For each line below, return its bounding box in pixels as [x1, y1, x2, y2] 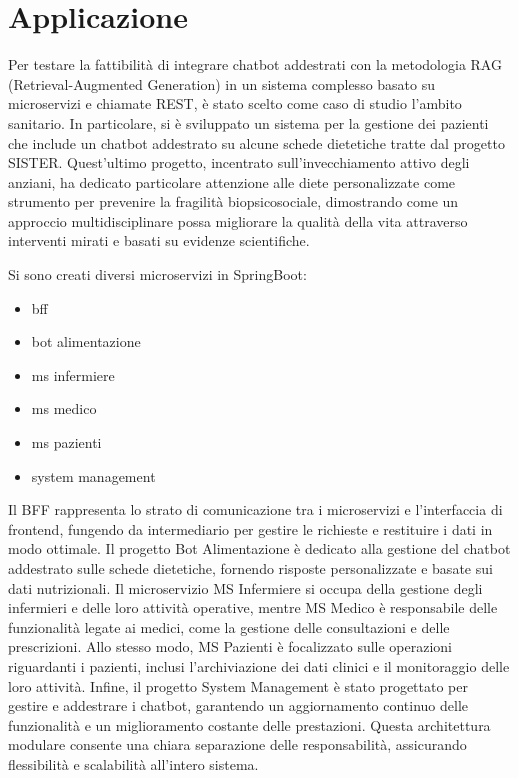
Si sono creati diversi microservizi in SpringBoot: [8, 264, 307, 285]
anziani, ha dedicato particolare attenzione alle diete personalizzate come [8, 171, 456, 192]
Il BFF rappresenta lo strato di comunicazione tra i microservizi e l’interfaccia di [8, 499, 503, 520]
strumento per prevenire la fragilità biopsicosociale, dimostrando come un [8, 191, 459, 212]
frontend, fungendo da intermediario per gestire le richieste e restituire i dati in [8, 518, 493, 539]
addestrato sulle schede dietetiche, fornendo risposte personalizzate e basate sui [8, 558, 493, 578]
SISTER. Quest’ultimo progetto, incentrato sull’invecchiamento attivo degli [8, 152, 470, 173]
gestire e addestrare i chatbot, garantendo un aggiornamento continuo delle [8, 695, 469, 716]
